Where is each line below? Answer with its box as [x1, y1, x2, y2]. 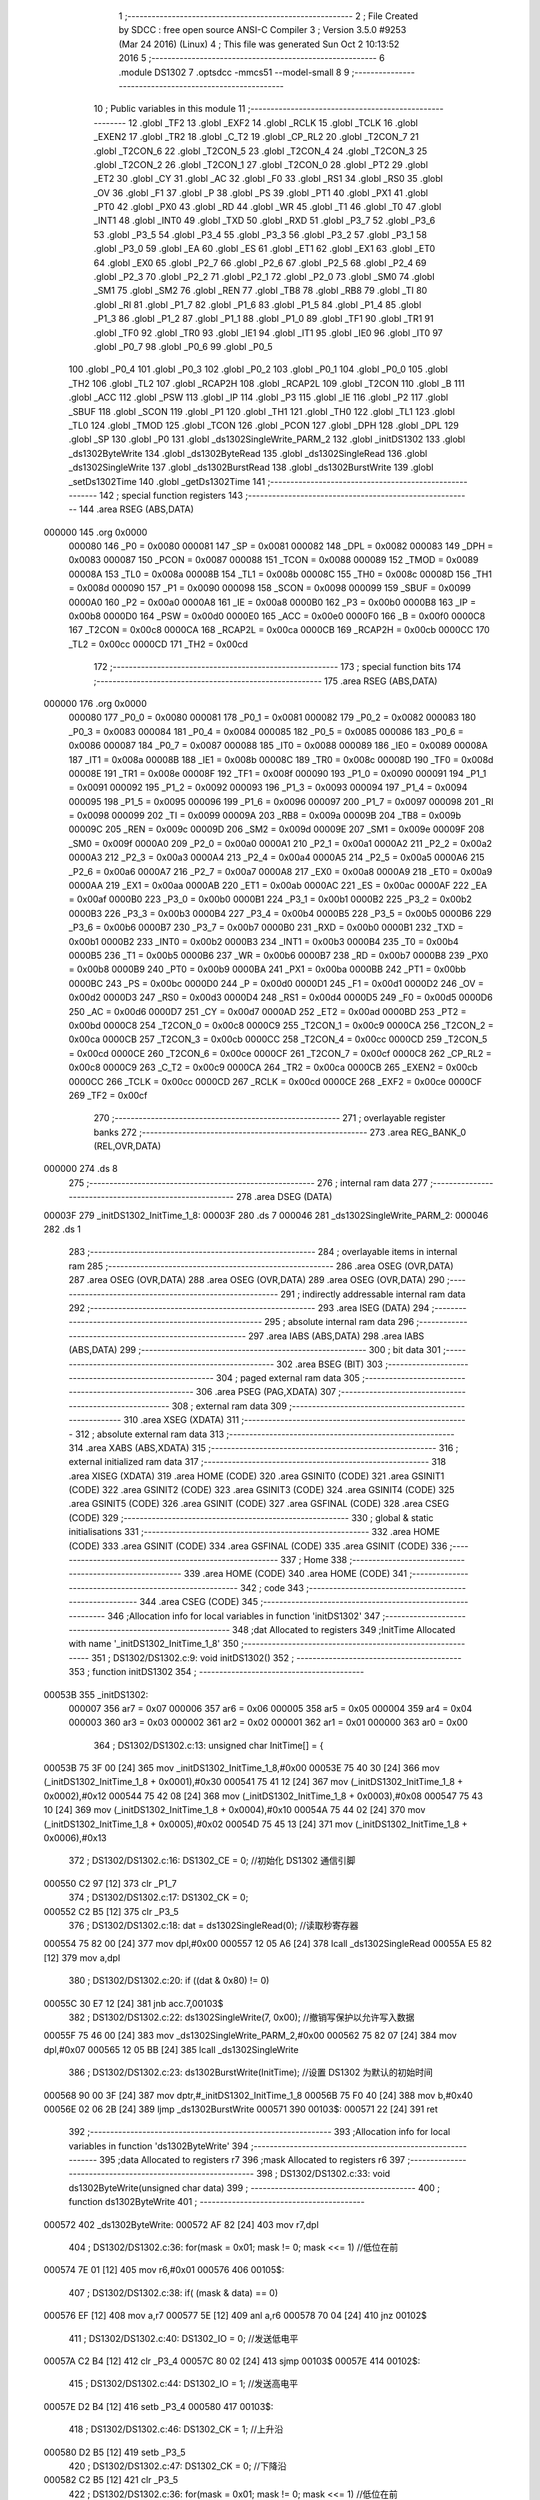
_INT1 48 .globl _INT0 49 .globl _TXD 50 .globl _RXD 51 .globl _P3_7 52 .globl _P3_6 [93, 215, 436, 227]
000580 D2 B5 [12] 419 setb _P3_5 [43, 2446, 186, 2458]
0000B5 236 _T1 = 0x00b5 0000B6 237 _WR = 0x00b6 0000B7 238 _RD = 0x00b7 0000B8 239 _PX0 [68, 950, 489, 961]
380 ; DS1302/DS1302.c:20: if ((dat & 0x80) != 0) [68, 1975, 270, 1987]
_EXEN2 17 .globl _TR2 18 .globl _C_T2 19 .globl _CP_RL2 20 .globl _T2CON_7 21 [93, 131, 420, 143]
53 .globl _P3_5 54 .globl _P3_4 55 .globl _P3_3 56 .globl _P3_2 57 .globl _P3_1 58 [93, 228, 427, 240]
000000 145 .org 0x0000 [43, 526, 148, 538]
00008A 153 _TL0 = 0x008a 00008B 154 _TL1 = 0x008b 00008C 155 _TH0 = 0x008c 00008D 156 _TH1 [68, 568, 492, 580]
